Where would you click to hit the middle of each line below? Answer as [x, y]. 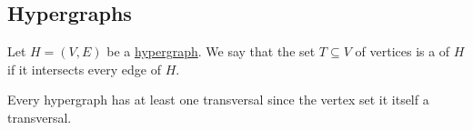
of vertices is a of [403, 51]
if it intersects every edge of [84, 69]
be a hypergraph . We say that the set [211, 51]
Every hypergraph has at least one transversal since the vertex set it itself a [218, 100]
